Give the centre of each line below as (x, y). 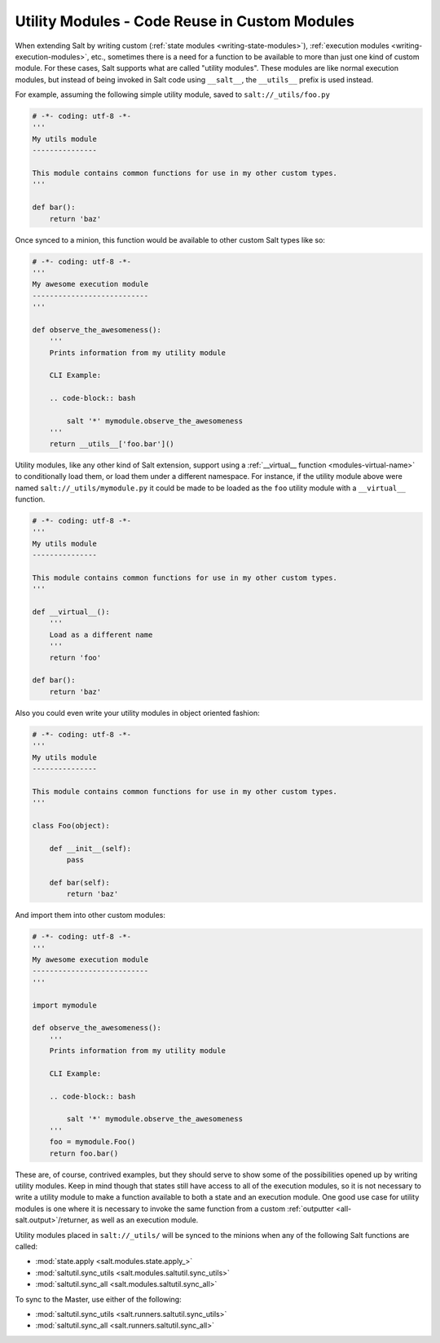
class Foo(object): (71, 825)
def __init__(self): (90, 848)
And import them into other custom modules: (90, 915)
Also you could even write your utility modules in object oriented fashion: (137, 713)
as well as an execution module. (145, 1220)
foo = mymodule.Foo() (92, 1142)
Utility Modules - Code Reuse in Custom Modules (185, 21)
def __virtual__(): (71, 612)
